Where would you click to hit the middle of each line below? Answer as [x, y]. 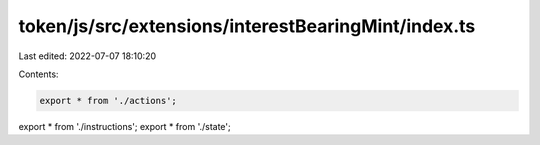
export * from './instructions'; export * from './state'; [125, 126]
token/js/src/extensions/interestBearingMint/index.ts [247, 26]
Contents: [38, 74]
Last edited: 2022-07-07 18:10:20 [87, 56]
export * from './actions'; [108, 100]
